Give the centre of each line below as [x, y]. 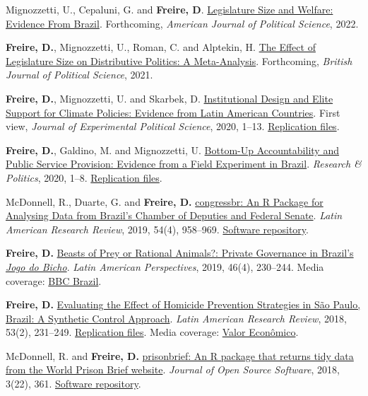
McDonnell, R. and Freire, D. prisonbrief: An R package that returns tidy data [180, 355]
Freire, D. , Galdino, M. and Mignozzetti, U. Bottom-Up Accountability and [172, 150]
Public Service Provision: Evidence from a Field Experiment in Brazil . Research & [184, 164]
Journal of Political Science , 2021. [79, 75]
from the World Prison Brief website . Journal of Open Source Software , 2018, [173, 369]
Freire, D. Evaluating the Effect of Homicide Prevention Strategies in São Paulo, [183, 304]
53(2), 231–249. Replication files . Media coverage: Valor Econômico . [152, 332]
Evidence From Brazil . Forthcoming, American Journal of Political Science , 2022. [182, 23]
